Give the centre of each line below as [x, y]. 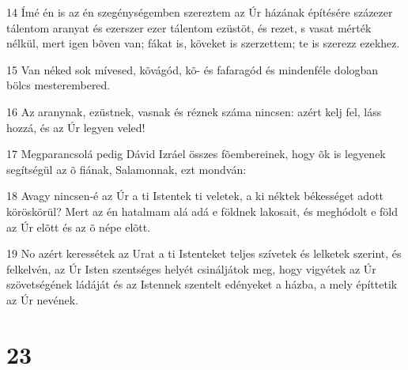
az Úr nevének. [43, 299]
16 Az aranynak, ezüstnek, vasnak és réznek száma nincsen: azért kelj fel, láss [194, 111]
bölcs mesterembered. [59, 85]
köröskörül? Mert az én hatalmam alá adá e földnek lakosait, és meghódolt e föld [202, 211]
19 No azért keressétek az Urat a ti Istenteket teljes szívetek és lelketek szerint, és [204, 253]
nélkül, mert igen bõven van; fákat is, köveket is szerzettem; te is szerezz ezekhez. [203, 43]
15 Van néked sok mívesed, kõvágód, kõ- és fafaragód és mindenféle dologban [193, 69]
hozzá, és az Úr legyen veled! [76, 127]
